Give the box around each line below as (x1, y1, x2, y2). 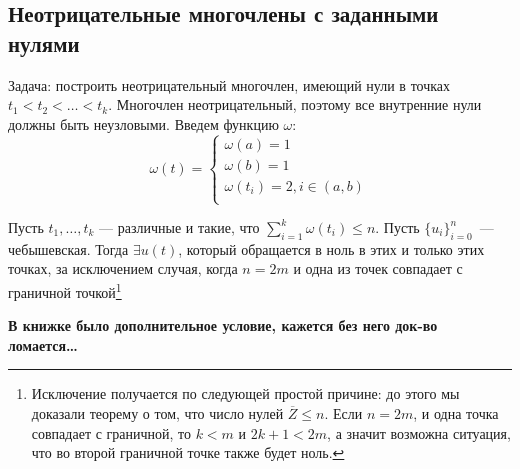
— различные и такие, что (99, 217, 260, 237)
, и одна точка (413, 403, 499, 424)
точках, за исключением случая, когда (8, 258, 238, 279)
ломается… (8, 334, 78, 355)
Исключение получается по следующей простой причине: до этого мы (31, 383, 460, 404)
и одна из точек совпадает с (293, 258, 463, 279)
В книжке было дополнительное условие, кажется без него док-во (8, 315, 438, 336)
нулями (8, 27, 80, 58)
